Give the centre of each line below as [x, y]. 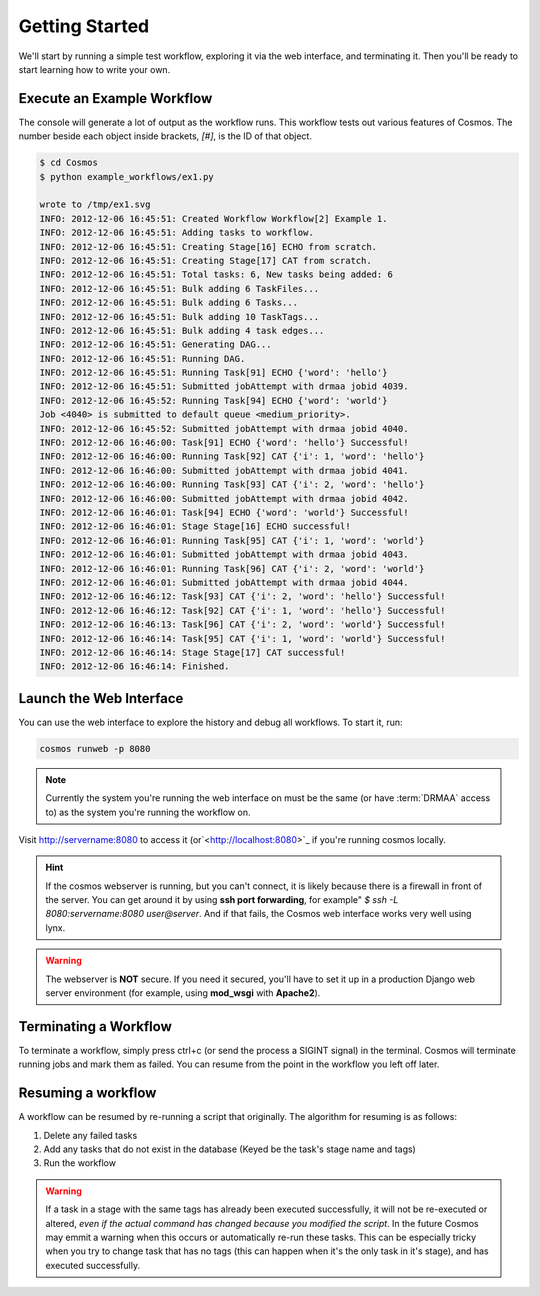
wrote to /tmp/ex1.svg [95, 204]
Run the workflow [80, 1163]
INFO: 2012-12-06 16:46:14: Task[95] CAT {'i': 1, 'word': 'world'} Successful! [242, 638]
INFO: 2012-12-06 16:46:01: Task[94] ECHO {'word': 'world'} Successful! [224, 512]
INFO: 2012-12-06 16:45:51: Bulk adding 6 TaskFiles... [179, 288]
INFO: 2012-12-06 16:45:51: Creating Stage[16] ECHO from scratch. [208, 246]
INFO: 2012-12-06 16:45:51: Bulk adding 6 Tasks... [169, 303]
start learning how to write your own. [94, 69]
